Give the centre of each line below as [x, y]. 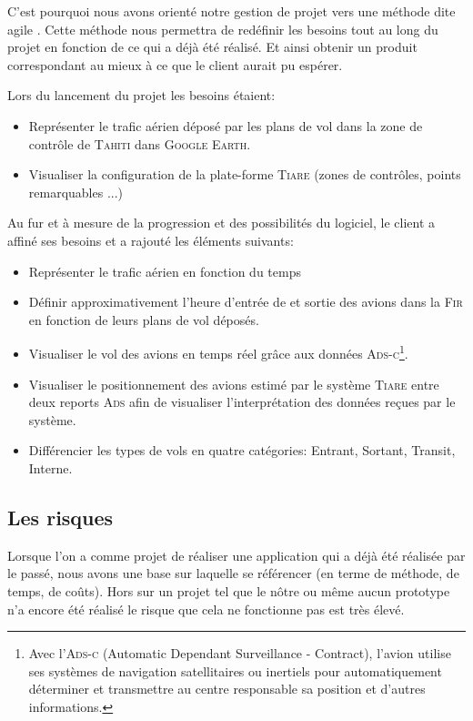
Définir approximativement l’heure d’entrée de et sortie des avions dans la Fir [246, 302]
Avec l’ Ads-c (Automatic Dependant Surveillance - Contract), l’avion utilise [240, 653]
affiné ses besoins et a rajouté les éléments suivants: [151, 240]
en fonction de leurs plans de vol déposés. [144, 319]
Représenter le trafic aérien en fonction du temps [165, 271]
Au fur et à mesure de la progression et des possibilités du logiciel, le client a [221, 223]
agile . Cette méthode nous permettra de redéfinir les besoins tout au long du [223, 29]
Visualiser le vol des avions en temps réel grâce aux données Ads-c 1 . [218, 352]
